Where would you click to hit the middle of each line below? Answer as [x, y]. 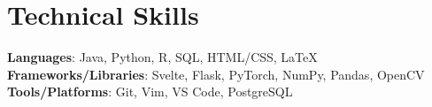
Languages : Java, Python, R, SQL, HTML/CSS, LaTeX [162, 57]
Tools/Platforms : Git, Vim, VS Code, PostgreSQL [150, 92]
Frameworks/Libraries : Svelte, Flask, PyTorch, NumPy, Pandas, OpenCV [216, 74]
